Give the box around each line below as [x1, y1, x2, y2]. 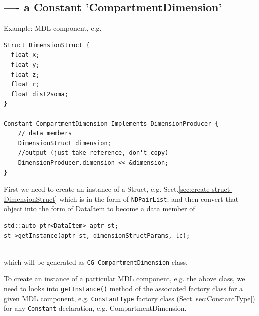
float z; [11, 71, 40, 78]
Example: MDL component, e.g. [4, 23, 102, 33]
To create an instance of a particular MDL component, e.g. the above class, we [4, 273, 245, 284]
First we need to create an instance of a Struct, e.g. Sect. [4, 184, 179, 194]
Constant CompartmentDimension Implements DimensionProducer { [4, 120, 219, 127]
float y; [11, 61, 40, 68]
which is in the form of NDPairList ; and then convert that [59, 193, 239, 204]
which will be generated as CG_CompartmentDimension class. [4, 256, 188, 267]
